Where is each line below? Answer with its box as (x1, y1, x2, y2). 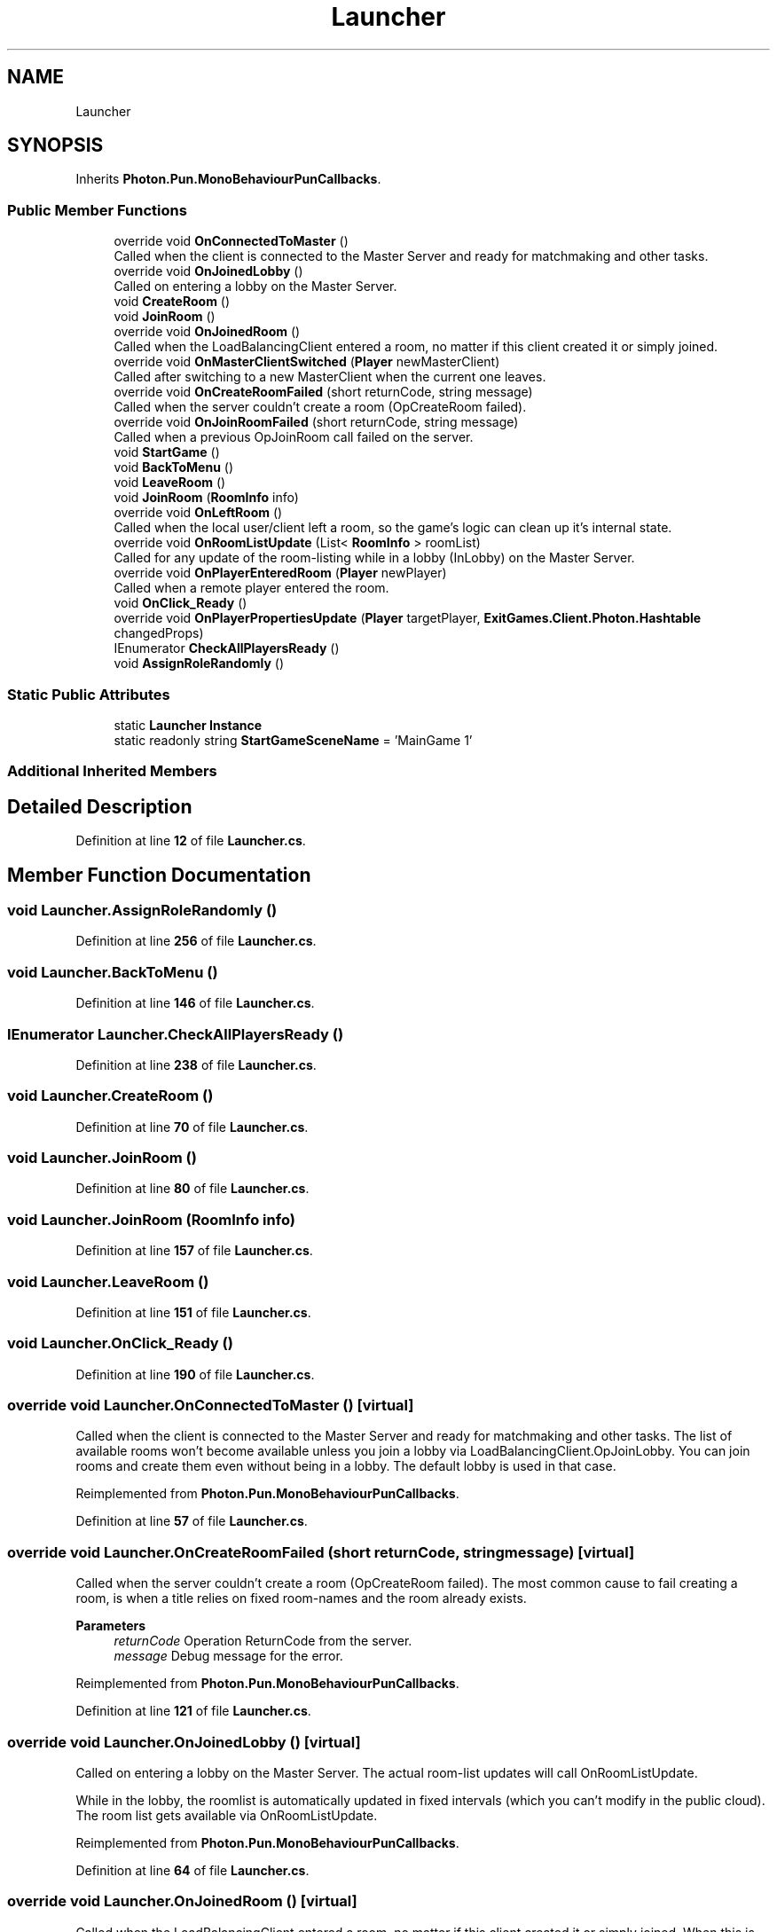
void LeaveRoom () (114, 475, 226, 491)
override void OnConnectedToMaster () (114, 233, 349, 249)
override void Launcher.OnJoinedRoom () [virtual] (7, 1892, 357, 1911)
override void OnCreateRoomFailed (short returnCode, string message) (114, 384, 533, 400)
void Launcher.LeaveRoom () (7, 1272, 209, 1291)
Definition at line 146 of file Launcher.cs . (75, 995, 315, 1011)
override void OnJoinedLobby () (114, 263, 303, 279)
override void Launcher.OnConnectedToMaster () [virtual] (7, 1396, 414, 1414)
